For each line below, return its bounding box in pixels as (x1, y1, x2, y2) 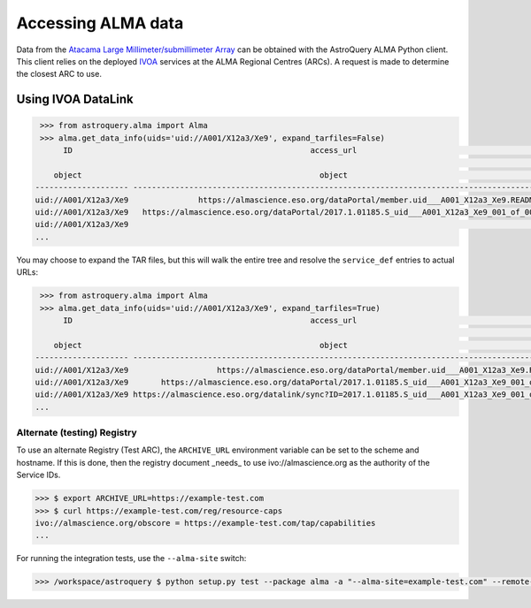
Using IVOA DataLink (16, 92, 134, 107)
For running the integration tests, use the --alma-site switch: (16, 553, 247, 564)
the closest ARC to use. (16, 69, 102, 80)
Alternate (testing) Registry (16, 427, 137, 439)
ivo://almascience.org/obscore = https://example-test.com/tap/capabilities (35, 518, 376, 528)
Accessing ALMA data (16, 13, 184, 33)
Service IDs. (16, 469, 61, 481)
